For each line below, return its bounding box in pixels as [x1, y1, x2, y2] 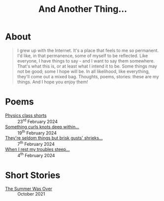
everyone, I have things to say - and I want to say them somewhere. [17, 58, 155, 64]
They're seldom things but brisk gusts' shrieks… [5, 135, 103, 141]
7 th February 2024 [17, 140, 55, 147]
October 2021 [17, 191, 45, 197]
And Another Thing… [38, 3, 127, 15]
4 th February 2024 [17, 151, 55, 158]
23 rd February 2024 [17, 117, 58, 124]
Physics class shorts [5, 112, 47, 118]
